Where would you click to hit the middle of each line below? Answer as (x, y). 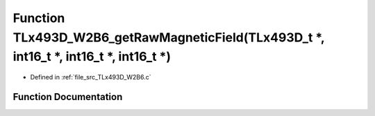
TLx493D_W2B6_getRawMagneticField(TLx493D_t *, (169, 37)
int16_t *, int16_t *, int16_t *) (92, 57)
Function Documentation (68, 97)
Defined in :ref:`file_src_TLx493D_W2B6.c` (91, 77)
